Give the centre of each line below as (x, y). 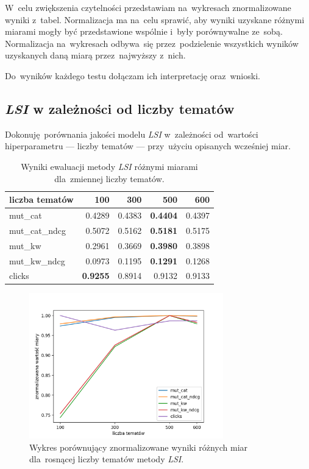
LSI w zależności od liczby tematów (120, 108)
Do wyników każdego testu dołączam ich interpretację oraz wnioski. (133, 75)
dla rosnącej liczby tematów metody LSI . (107, 459)
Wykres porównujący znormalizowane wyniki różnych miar (139, 447)
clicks (19, 276)
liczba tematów (41, 199)
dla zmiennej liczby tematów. (109, 178)
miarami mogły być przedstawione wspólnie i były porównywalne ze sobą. (144, 31)
